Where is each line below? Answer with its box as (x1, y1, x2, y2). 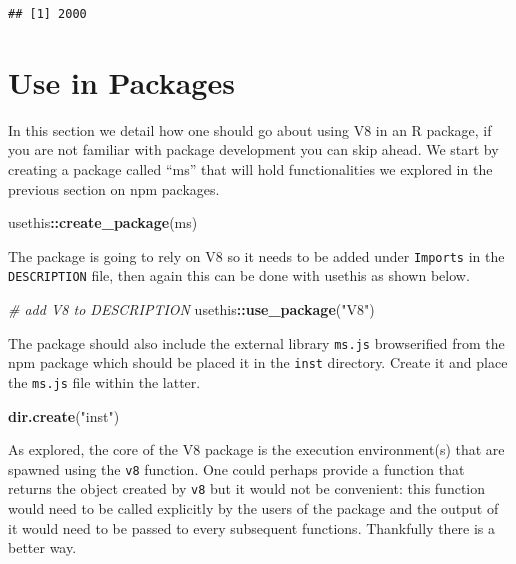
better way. (8, 537, 77, 558)
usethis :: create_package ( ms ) (8, 212, 198, 233)
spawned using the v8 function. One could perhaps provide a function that (8, 458, 465, 479)
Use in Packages (8, 61, 235, 102)
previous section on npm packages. (8, 178, 220, 199)
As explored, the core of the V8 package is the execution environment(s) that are (8, 439, 505, 460)
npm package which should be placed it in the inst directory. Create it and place (8, 352, 508, 373)
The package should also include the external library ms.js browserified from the (8, 332, 505, 353)
